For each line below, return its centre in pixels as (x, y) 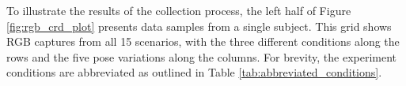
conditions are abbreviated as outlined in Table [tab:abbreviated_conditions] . (194, 72)
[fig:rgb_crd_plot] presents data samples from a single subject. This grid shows (199, 26)
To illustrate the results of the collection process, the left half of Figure (179, 10)
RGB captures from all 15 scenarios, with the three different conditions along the (203, 41)
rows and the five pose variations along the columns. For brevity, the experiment (202, 56)
